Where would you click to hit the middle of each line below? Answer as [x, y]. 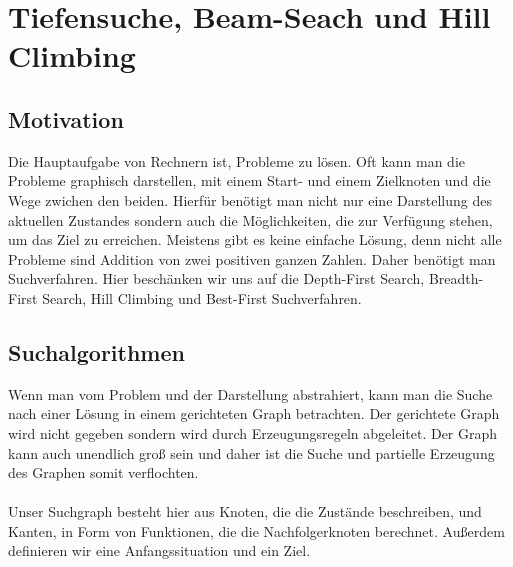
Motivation [66, 118]
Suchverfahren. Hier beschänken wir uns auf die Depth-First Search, [216, 278]
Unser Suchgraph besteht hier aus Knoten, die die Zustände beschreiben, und [245, 511]
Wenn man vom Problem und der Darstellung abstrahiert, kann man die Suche [250, 393]
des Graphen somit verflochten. [103, 472]
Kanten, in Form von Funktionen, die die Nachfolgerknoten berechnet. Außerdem [256, 530]
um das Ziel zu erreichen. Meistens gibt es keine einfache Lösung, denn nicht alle [255, 239]
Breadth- [456, 278]
